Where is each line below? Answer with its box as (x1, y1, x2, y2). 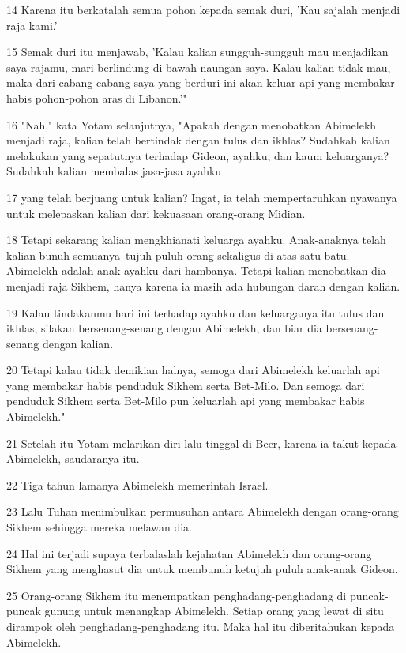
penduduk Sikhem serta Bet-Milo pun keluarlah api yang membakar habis (6, 392, 365, 409)
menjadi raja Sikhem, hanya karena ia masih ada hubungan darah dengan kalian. (6, 277, 400, 294)
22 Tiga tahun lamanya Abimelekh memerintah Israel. (6, 476, 269, 493)
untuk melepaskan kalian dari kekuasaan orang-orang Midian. (6, 205, 306, 221)
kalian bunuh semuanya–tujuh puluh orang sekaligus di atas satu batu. (6, 246, 350, 263)
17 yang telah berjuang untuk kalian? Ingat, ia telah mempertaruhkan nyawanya (6, 189, 397, 205)
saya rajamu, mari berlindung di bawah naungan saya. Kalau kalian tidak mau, (6, 58, 391, 75)
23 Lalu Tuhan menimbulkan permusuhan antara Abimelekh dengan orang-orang (6, 503, 399, 520)
